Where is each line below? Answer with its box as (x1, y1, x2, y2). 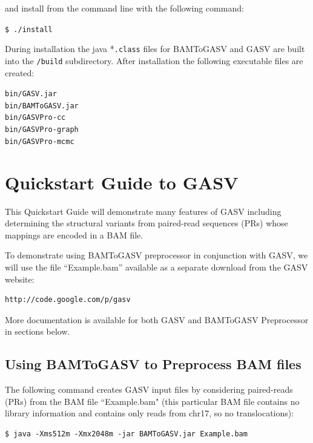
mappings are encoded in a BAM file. (5, 228, 143, 241)
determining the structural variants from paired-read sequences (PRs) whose (5, 217, 288, 229)
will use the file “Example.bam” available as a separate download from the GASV (5, 260, 308, 273)
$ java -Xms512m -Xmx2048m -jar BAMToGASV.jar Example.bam (5, 429, 248, 438)
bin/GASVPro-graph (5, 125, 79, 134)
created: (5, 66, 35, 79)
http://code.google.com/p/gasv (5, 295, 131, 304)
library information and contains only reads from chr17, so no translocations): (5, 407, 294, 419)
